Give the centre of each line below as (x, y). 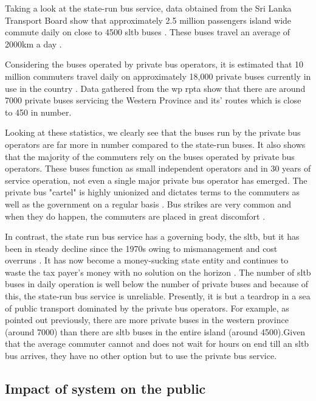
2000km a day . (33, 44)
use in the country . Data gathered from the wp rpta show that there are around (155, 88)
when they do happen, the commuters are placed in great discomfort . (135, 216)
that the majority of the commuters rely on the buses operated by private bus (150, 156)
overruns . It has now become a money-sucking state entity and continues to (147, 260)
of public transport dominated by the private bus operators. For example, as (147, 308)
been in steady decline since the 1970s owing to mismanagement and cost (141, 248)
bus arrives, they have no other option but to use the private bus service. (141, 356)
